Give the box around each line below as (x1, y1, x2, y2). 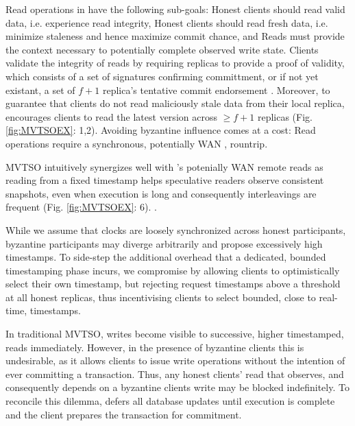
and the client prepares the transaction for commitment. (5, 407, 242, 421)
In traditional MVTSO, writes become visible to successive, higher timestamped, (5, 327, 344, 341)
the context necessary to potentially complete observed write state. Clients (5, 42, 319, 56)
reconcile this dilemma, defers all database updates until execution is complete (5, 394, 335, 408)
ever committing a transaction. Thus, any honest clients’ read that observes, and (5, 366, 344, 381)
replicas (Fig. (257, 109, 313, 123)
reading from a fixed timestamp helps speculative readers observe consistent (5, 173, 324, 187)
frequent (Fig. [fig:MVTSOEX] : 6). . (5, 200, 157, 214)
